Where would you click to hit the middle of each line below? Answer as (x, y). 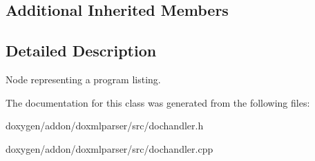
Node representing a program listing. (83, 79)
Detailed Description (81, 51)
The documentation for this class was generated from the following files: (158, 102)
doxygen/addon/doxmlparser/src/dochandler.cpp (109, 148)
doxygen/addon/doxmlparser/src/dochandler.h (105, 126)
